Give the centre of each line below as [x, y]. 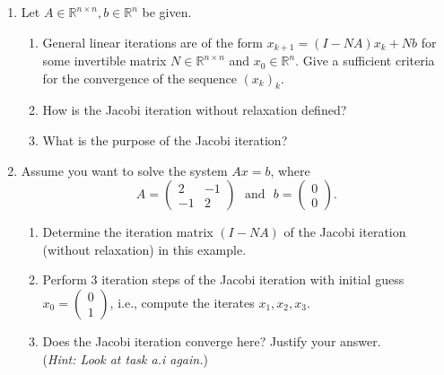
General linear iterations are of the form [152, 42]
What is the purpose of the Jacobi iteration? [165, 140]
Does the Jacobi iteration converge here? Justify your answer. [212, 341]
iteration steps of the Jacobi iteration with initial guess [253, 279]
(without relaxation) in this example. [144, 249]
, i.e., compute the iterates [182, 302]
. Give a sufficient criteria [365, 61]
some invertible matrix [104, 61]
